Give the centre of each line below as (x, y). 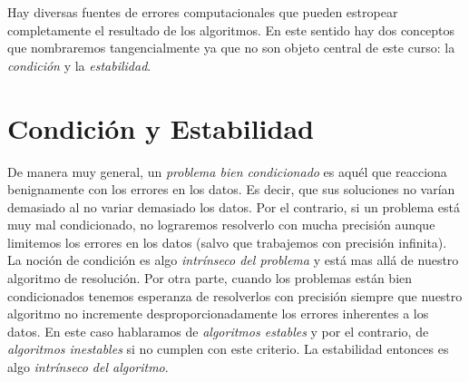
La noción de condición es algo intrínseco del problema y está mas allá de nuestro (233, 260)
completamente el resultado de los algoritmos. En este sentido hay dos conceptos (231, 29)
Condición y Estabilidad (161, 127)
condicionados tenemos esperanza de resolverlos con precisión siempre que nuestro (235, 295)
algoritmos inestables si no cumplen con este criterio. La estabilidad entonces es (228, 349)
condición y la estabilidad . (79, 65)
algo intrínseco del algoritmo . (88, 367)
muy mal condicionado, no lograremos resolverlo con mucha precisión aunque (221, 225)
